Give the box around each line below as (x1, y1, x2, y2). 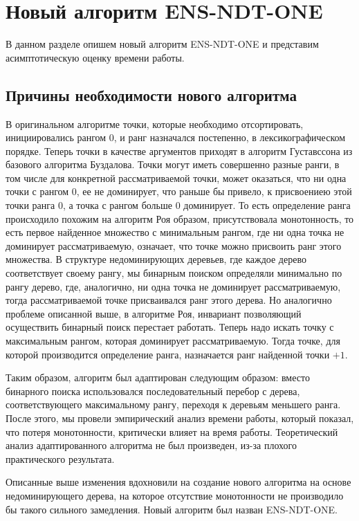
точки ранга (6, 198, 55, 212)
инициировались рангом (6, 130, 107, 145)
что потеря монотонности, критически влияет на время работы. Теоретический (6, 424, 338, 439)
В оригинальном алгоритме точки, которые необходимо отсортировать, (6, 116, 304, 131)
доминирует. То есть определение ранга (183, 198, 351, 212)
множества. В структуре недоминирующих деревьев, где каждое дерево (6, 252, 306, 266)
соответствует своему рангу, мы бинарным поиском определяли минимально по (6, 266, 342, 280)
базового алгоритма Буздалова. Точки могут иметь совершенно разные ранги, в (6, 157, 340, 172)
